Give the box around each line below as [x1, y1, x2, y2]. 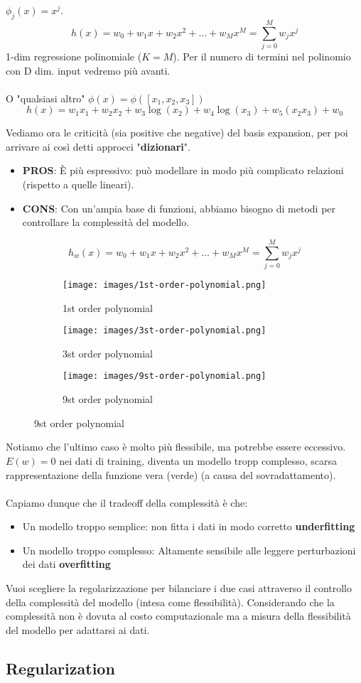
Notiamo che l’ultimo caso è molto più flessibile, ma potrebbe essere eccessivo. [6, 439, 346, 454]
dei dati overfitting [22, 556, 111, 571]
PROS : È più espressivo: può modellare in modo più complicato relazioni [22, 163, 344, 178]
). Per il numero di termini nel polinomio [173, 48, 351, 63]
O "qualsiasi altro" [6, 90, 85, 105]
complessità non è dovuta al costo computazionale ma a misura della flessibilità [6, 608, 351, 623]
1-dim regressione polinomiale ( [6, 48, 142, 63]
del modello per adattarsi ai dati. [6, 622, 150, 637]
